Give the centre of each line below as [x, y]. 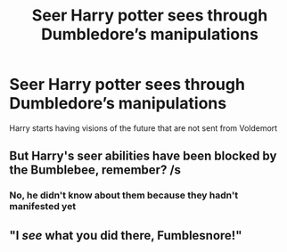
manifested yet [43, 207]
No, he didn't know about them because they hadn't [124, 195]
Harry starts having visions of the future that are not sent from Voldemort [143, 128]
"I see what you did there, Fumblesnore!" [126, 236]
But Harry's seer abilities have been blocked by [143, 156]
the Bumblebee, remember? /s [95, 170]
